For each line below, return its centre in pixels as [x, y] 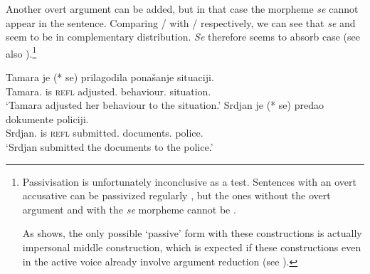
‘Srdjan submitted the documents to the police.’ [110, 147]
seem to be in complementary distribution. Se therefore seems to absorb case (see [183, 37]
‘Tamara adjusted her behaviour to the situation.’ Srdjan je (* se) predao [165, 105]
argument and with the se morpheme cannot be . [129, 209]
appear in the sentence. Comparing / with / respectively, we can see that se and [181, 22]
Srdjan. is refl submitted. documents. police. [105, 133]
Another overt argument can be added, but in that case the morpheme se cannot [182, 9]
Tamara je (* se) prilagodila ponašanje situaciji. [110, 77]
